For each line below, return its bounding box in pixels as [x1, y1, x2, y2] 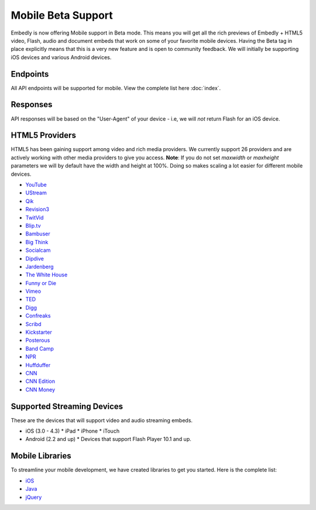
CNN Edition [25, 378, 56, 385]
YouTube [25, 182, 47, 188]
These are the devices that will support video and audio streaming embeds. [11, 416, 193, 424]
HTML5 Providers [11, 131, 76, 141]
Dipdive [25, 255, 44, 262]
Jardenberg [25, 263, 54, 270]
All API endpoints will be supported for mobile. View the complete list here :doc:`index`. [11, 84, 221, 91]
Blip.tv [25, 222, 41, 229]
